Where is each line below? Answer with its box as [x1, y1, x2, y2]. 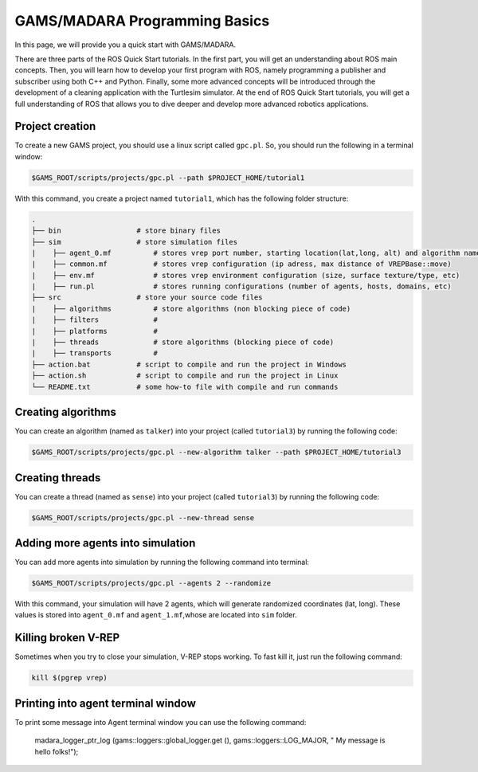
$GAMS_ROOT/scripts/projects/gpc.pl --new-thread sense [31, 513, 255, 522]
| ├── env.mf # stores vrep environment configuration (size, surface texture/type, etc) [31, 271, 460, 280]
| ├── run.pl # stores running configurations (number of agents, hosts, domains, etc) [31, 282, 452, 291]
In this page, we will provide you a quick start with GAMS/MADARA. [14, 40, 237, 49]
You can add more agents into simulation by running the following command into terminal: [14, 558, 310, 567]
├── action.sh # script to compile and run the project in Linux [31, 371, 339, 380]
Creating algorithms [14, 406, 117, 419]
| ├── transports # [31, 349, 159, 358]
